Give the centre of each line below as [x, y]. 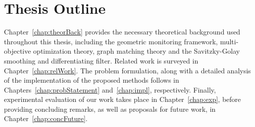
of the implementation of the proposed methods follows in [92, 80]
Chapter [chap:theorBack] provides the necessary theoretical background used [122, 32]
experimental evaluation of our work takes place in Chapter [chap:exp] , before [123, 99]
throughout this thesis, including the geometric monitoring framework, [111, 41]
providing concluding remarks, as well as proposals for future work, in [110, 109]
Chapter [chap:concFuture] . [46, 118]
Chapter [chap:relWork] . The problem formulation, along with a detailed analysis [127, 70]
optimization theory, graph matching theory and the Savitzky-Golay [137, 51]
